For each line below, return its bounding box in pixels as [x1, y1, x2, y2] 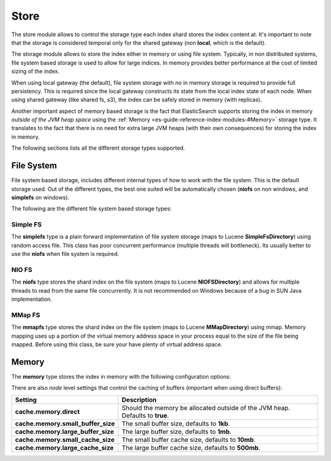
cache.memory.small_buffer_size [15, 419, 115, 428]
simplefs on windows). [11, 193, 70, 201]
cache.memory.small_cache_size [15, 435, 115, 444]
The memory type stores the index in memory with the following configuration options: [11, 373, 231, 380]
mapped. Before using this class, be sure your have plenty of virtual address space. [11, 341, 223, 348]
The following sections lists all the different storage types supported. [11, 144, 185, 152]
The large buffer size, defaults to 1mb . [121, 427, 232, 436]
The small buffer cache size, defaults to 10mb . [121, 435, 256, 444]
